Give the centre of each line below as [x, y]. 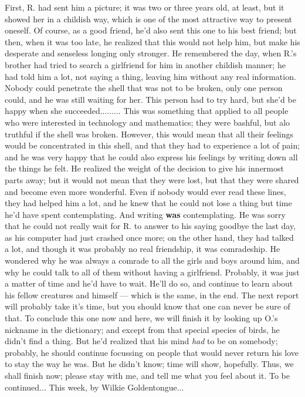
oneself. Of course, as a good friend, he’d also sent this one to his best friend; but [151, 30]
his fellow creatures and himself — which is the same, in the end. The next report [152, 295]
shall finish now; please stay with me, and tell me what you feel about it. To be [148, 375]
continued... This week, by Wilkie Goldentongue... [94, 387]
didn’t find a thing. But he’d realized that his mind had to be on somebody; [141, 341]
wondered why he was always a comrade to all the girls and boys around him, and [152, 260]
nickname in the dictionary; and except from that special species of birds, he [142, 329]
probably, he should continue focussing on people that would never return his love [152, 352]
